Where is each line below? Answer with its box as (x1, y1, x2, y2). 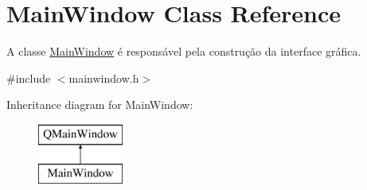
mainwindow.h (68, 69, 139, 86)
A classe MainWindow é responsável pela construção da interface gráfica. (6, 43, 361, 60)
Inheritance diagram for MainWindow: (6, 96, 193, 113)
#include (6, 69, 51, 86)
